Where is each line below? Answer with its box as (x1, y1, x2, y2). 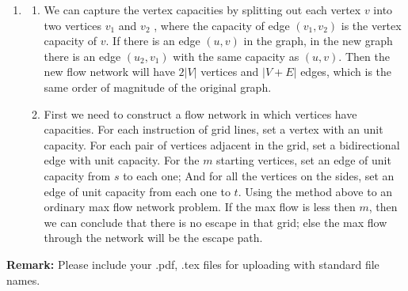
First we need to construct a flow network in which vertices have (44, 105, 357, 122)
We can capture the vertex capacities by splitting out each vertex (44, 2, 361, 17)
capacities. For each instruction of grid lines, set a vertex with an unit (44, 121, 383, 138)
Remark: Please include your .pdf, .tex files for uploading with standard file (6, 255, 379, 272)
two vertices (44, 17, 102, 33)
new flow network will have (44, 63, 175, 80)
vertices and (200, 63, 259, 80)
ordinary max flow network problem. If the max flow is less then (44, 198, 356, 215)
